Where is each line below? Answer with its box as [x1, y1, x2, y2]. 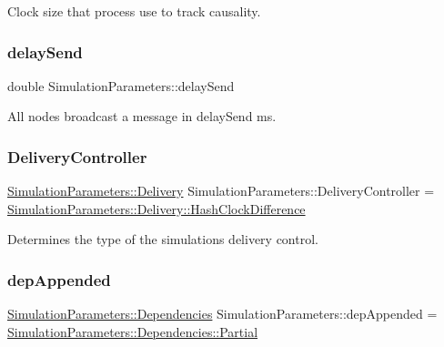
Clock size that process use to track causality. [7, 2, 261, 20]
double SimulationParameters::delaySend [7, 76, 235, 95]
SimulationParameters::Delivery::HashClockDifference [7, 199, 306, 218]
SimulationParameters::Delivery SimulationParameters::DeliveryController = [7, 181, 435, 200]
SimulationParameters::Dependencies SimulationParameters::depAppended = [7, 304, 438, 323]
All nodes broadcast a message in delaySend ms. [7, 107, 277, 126]
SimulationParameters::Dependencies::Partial [7, 321, 258, 341]
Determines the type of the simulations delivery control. [7, 230, 318, 249]
